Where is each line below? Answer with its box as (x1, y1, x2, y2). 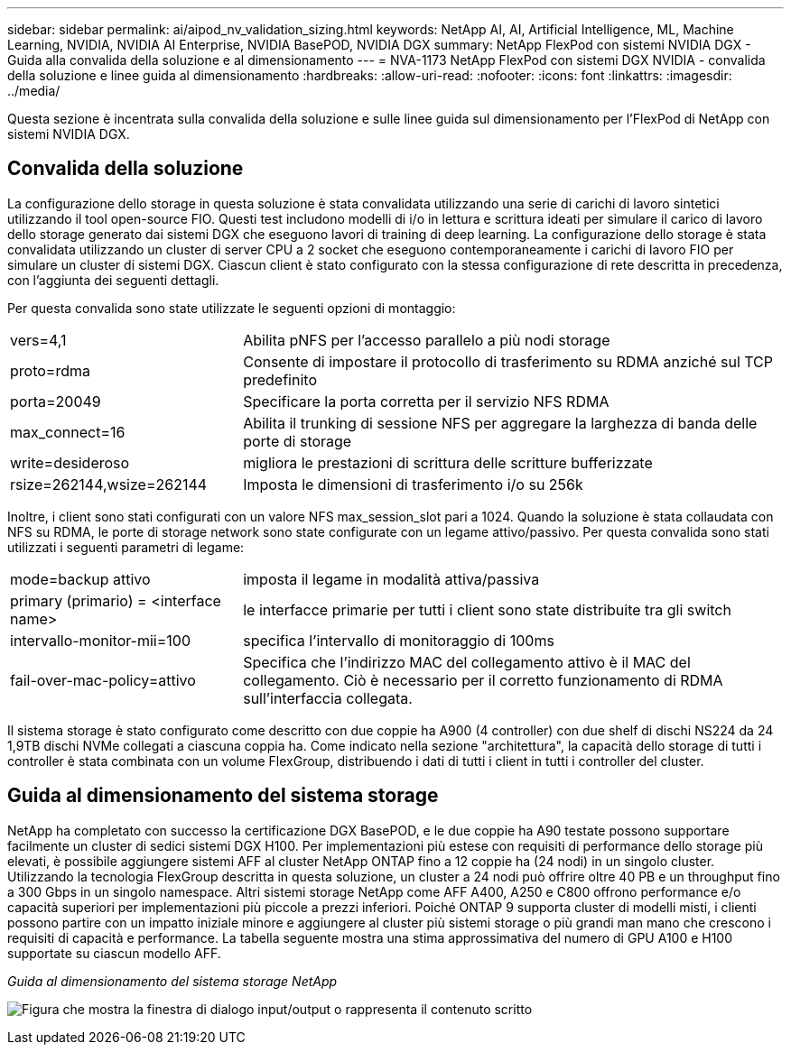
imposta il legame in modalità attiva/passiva (243, 569, 540, 588)
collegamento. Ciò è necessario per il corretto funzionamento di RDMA (243, 670, 723, 689)
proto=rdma (10, 361, 90, 380)
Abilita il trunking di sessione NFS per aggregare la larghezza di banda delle (243, 413, 758, 432)
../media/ (7, 83, 60, 98)
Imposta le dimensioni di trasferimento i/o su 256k (243, 475, 583, 494)
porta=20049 (10, 392, 101, 411)
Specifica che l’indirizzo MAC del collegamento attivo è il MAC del (243, 652, 691, 671)
